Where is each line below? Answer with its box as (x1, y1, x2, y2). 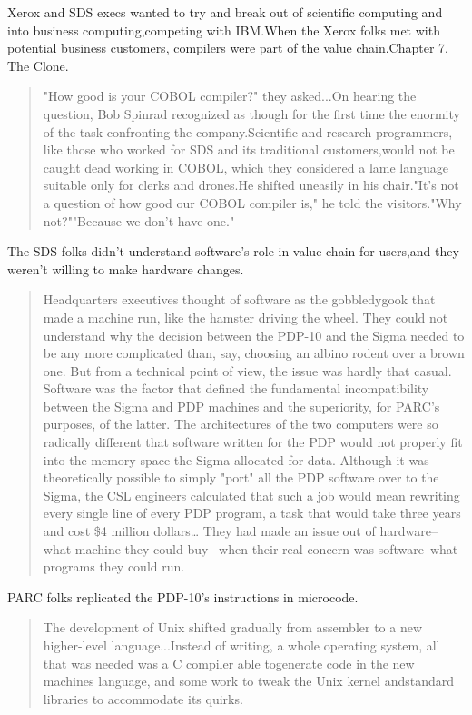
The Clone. (7, 55, 69, 74)
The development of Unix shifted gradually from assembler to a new (43, 618, 423, 637)
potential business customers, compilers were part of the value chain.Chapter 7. (7, 38, 448, 57)
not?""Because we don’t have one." (43, 211, 235, 230)
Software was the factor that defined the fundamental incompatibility (43, 379, 429, 398)
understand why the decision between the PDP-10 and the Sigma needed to (43, 325, 465, 344)
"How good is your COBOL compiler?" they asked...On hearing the (43, 86, 417, 105)
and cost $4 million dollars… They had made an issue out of (43, 521, 376, 541)
